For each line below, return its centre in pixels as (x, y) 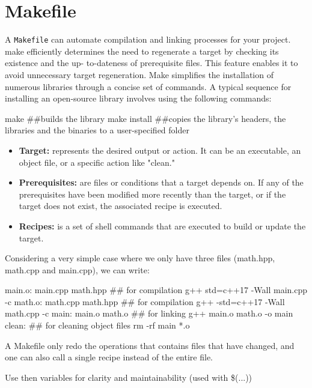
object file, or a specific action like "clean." (97, 162)
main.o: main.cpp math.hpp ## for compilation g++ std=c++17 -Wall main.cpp (156, 290)
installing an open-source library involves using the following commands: (138, 98)
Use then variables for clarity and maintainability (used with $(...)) (129, 377)
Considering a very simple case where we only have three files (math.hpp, (140, 258)
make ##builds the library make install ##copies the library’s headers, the (145, 118)
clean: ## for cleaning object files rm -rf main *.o (97, 325)
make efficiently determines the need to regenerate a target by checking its (142, 51)
